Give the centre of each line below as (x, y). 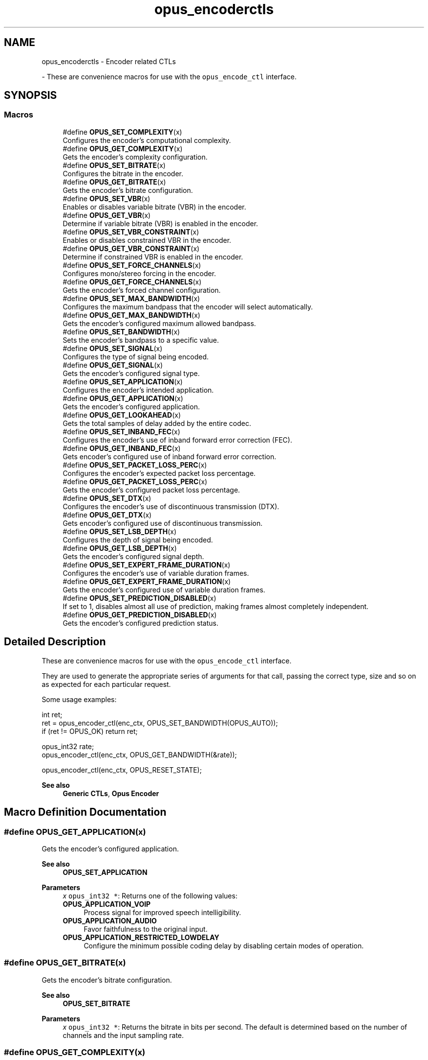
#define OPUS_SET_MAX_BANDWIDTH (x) (131, 298)
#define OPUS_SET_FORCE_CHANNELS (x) (132, 265)
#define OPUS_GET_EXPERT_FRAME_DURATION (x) (147, 581)
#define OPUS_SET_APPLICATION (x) (123, 381)
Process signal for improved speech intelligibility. (162, 912)
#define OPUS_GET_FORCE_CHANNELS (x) (132, 282)
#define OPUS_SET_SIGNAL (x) (113, 348)
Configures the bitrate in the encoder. (123, 173)
